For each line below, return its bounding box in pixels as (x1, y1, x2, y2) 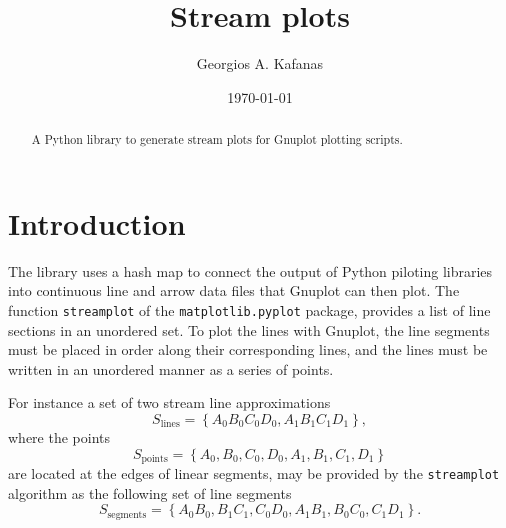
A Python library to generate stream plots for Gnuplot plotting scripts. (31, 131, 403, 148)
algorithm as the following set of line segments (8, 482, 292, 503)
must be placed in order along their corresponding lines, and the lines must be (8, 339, 488, 360)
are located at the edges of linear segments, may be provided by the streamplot (8, 462, 500, 483)
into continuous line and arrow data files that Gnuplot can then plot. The (8, 280, 460, 301)
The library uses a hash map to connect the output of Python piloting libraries (8, 260, 493, 281)
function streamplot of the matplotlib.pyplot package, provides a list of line (8, 299, 491, 320)
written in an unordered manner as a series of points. (8, 358, 334, 379)
